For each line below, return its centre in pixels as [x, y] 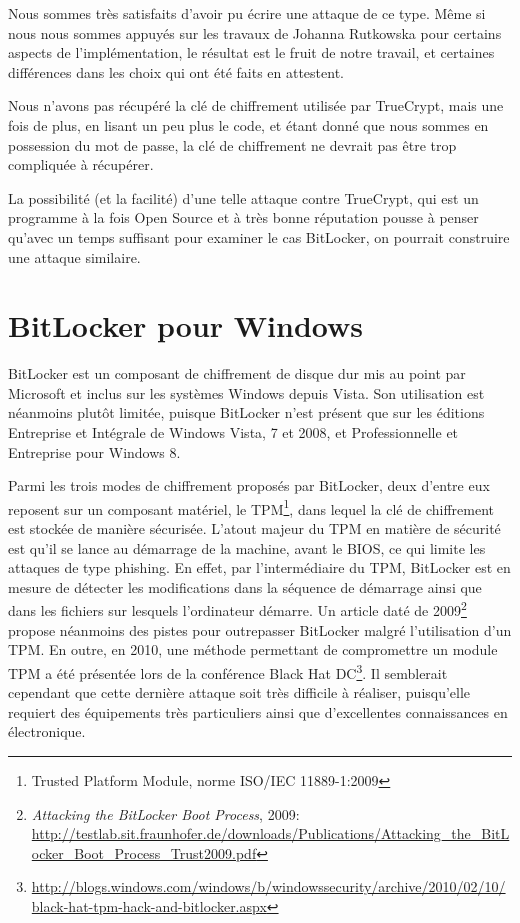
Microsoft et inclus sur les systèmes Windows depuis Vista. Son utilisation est [246, 392]
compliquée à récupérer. [81, 164]
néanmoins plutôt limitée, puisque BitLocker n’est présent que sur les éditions [246, 412]
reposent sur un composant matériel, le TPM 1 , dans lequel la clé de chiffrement [251, 507]
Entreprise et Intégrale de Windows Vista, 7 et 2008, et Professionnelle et [233, 432]
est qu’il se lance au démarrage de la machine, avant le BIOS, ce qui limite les [247, 547]
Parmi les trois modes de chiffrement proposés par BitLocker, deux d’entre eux [249, 485]
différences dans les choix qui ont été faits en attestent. [176, 71]
